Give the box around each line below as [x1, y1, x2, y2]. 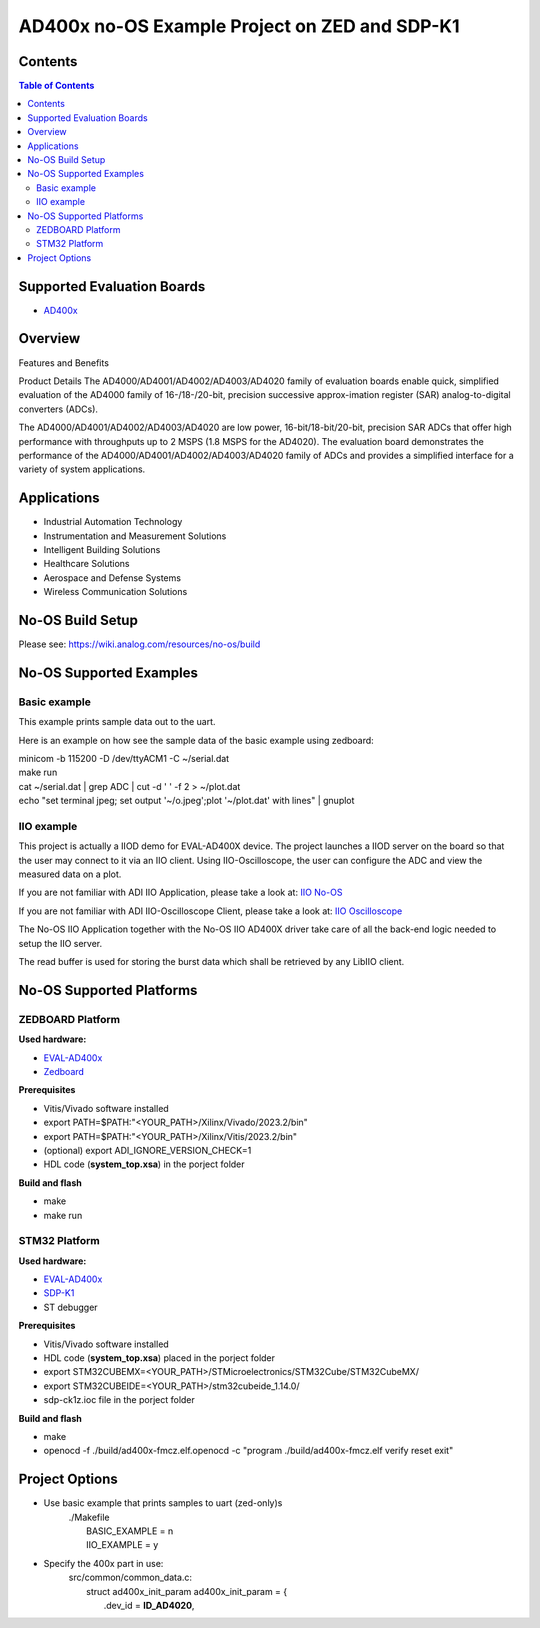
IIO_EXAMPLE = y [86, 1539, 159, 1551]
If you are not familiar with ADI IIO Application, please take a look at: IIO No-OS [18, 886, 343, 899]
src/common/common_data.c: [68, 1571, 193, 1584]
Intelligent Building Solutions [43, 543, 161, 555]
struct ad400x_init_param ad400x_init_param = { [86, 1585, 288, 1597]
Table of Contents [18, 80, 95, 92]
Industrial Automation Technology [43, 516, 183, 528]
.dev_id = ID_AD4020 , [103, 1599, 195, 1611]
